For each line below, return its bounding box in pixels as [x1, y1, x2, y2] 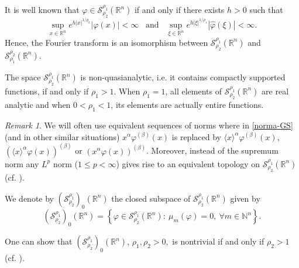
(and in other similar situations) [5, 130, 120, 143]
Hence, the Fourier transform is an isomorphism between [5, 36, 208, 48]
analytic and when [5, 99, 71, 111]
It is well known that [5, 4, 80, 15]
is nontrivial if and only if [172, 235, 264, 247]
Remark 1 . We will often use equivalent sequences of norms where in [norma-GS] [5, 118, 293, 131]
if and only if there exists [134, 4, 225, 15]
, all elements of [165, 84, 222, 97]
